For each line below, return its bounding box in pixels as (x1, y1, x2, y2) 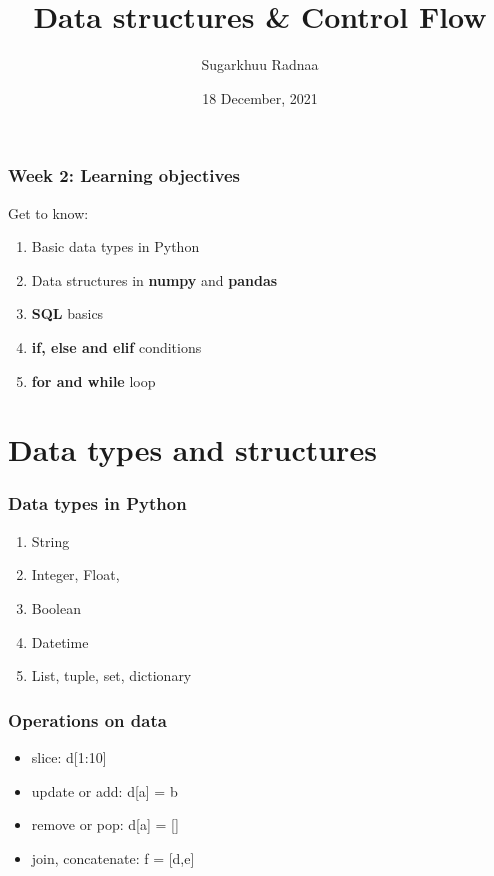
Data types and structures (8, 429, 377, 470)
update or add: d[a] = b (31, 780, 178, 801)
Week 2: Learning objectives (8, 163, 240, 188)
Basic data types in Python (31, 236, 200, 257)
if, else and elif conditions (31, 336, 202, 357)
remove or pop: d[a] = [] (31, 814, 179, 835)
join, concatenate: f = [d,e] (31, 847, 195, 868)
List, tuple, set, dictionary (31, 665, 192, 686)
